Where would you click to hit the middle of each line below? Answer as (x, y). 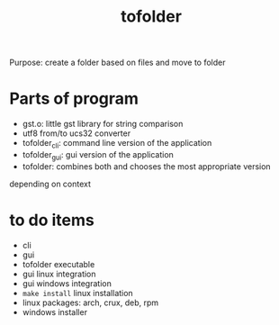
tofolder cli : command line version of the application (117, 144)
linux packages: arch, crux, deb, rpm (90, 302)
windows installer (55, 311)
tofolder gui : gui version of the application (98, 155)
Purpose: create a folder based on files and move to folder (117, 63)
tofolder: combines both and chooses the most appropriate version (147, 166)
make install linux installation (77, 293)
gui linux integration (59, 274)
